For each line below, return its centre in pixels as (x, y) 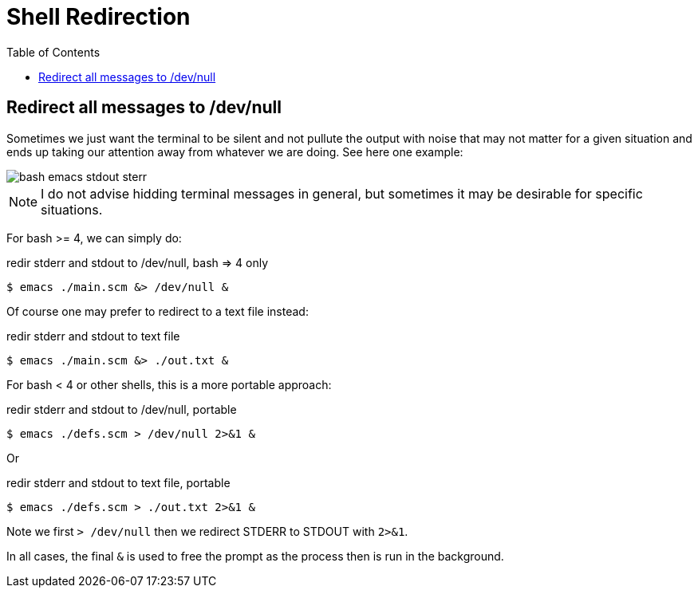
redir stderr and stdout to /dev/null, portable (122, 409)
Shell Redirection (99, 17)
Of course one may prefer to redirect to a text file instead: (158, 311)
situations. (72, 209)
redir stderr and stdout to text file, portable (118, 482)
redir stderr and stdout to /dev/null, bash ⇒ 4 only (138, 262)
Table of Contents (53, 52)
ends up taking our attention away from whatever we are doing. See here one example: (235, 151)
